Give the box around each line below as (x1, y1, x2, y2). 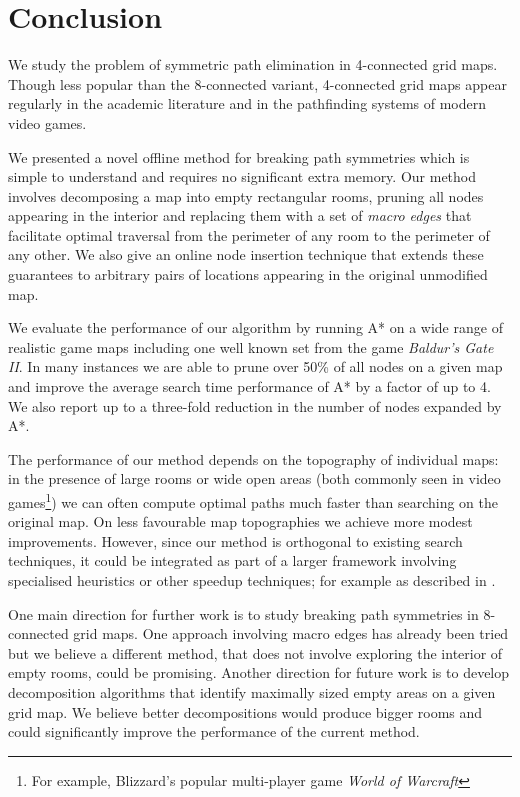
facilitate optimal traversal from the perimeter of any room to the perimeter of (8, 224, 490, 245)
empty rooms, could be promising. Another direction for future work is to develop (8, 662, 510, 683)
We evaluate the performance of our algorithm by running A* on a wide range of (8, 317, 503, 338)
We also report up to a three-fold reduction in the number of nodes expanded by (8, 395, 502, 416)
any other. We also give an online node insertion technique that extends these (8, 244, 484, 265)
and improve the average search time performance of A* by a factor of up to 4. (8, 376, 491, 397)
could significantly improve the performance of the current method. (8, 721, 420, 742)
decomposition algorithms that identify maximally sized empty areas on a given (8, 682, 496, 702)
